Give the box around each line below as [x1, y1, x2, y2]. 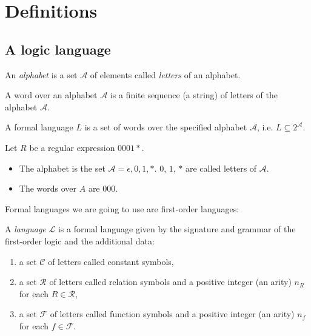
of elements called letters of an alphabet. [90, 68, 241, 81]
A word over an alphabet [5, 89, 98, 101]
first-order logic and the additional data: [5, 234, 155, 247]
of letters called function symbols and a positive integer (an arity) [50, 307, 295, 320]
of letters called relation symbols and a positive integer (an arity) [49, 275, 292, 288]
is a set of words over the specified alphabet [84, 121, 247, 133]
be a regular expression [29, 141, 115, 153]
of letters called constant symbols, [48, 255, 174, 267]
